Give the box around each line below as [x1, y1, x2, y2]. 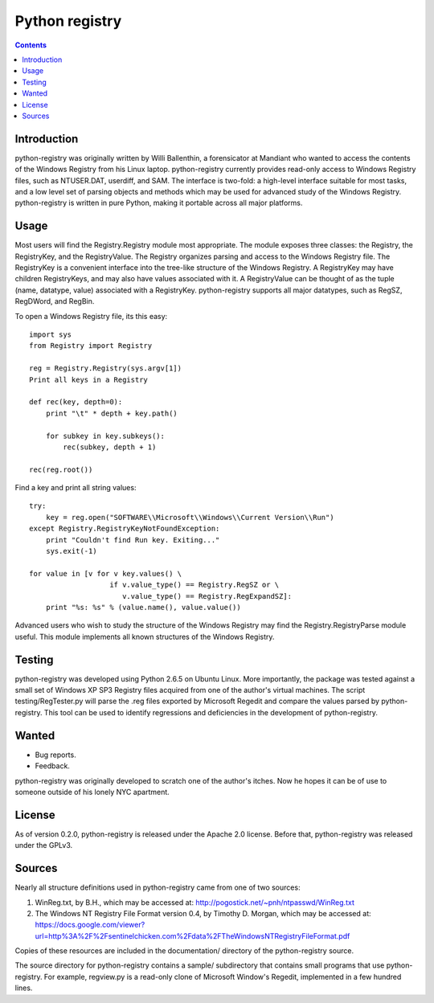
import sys [29, 330, 72, 339]
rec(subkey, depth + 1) [63, 442, 157, 452]
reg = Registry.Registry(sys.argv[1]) [29, 364, 182, 373]
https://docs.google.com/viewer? [35, 920, 145, 930]
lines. [14, 983, 33, 993]
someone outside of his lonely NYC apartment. [14, 787, 170, 796]
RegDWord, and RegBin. [14, 297, 95, 306]
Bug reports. [35, 750, 76, 759]
